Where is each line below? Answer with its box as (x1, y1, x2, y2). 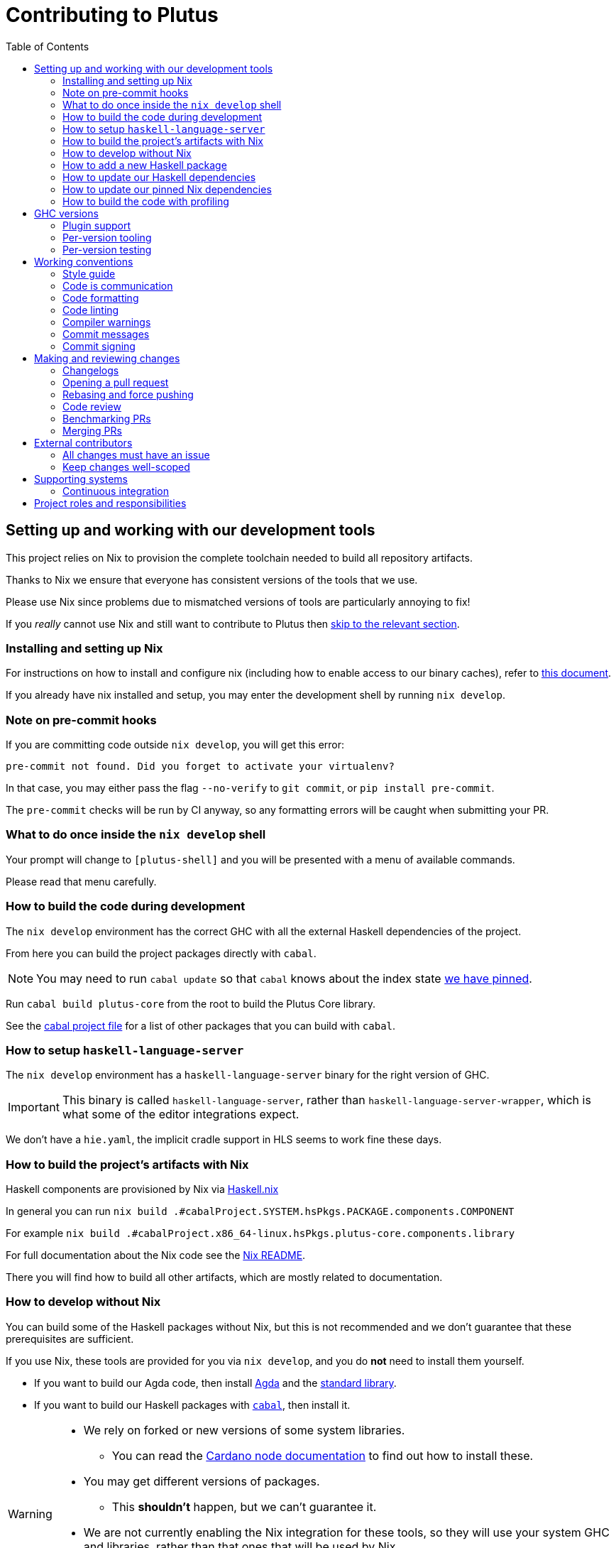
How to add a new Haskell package (62, 158, 227, 171)
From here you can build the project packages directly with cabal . (6, 947, 317, 959)
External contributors (34, 436, 133, 449)
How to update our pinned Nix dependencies (62, 182, 272, 195)
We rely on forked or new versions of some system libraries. (83, 1422, 405, 1437)
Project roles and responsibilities (34, 496, 187, 509)
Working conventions (34, 255, 133, 268)
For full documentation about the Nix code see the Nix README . (6, 1249, 306, 1262)
